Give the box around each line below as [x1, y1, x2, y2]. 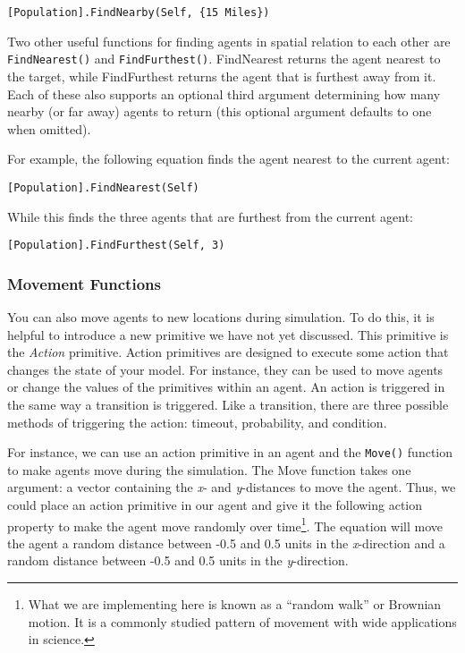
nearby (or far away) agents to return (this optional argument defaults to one [7, 102, 432, 121]
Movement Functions [7, 272, 161, 294]
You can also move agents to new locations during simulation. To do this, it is [7, 308, 435, 326]
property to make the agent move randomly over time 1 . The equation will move [7, 513, 444, 535]
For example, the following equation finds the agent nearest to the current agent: [7, 149, 450, 168]
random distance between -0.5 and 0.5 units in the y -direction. [7, 551, 349, 570]
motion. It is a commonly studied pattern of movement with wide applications [28, 612, 457, 631]
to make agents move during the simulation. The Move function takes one [7, 460, 411, 479]
